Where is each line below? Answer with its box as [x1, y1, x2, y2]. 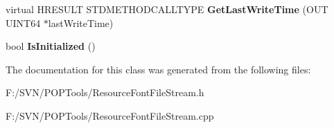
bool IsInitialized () [6, 39, 96, 53]
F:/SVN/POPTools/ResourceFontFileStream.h [6, 85, 204, 100]
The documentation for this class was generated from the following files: [6, 62, 311, 76]
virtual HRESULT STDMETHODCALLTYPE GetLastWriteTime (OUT [6, 2, 328, 16]
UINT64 [6, 15, 41, 30]
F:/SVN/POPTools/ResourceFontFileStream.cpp [6, 108, 214, 122]
